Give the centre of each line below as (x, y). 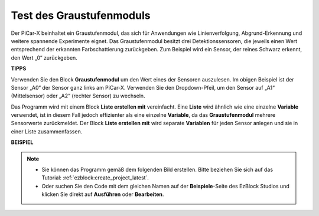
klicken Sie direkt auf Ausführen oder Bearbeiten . (103, 194)
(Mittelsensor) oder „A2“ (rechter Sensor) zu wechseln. (78, 96)
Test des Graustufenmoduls (81, 15)
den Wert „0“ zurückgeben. (44, 58)
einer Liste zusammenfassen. (47, 131)
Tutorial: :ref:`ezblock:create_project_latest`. (95, 178)
